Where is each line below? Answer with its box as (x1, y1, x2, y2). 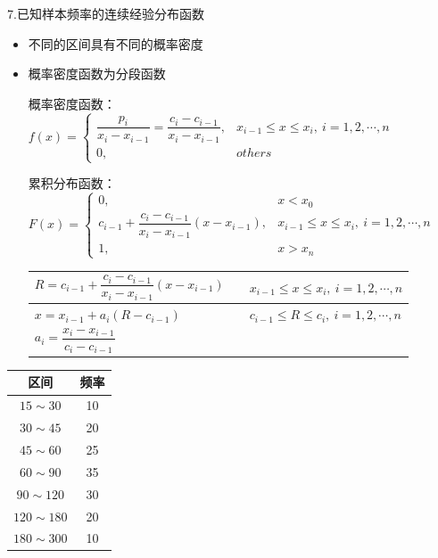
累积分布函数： (28, 174, 116, 193)
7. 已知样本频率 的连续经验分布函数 (7, 4, 204, 22)
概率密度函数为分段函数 (28, 64, 166, 83)
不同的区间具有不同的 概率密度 (28, 34, 203, 53)
